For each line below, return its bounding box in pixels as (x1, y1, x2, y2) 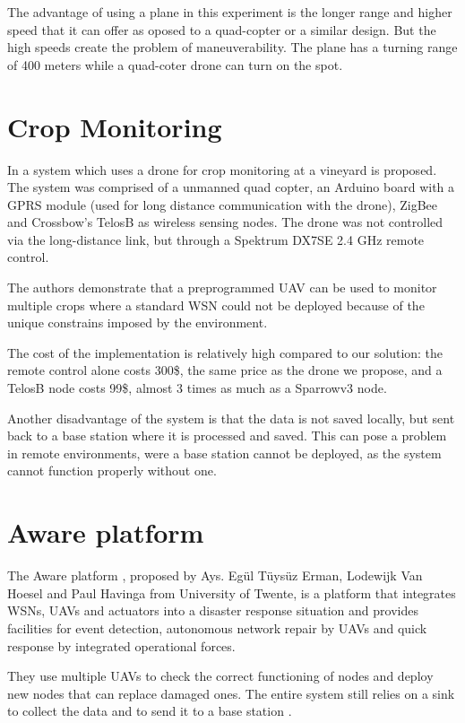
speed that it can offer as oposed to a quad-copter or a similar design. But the (7, 20, 436, 39)
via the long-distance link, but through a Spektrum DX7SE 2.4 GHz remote (7, 230, 425, 248)
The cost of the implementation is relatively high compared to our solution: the (7, 343, 443, 361)
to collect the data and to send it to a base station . (7, 701, 292, 720)
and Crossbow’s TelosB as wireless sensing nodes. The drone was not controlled (7, 213, 443, 231)
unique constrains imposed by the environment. (7, 313, 268, 332)
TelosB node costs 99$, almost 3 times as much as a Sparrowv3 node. (7, 379, 387, 397)
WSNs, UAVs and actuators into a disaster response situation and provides (7, 601, 418, 620)
